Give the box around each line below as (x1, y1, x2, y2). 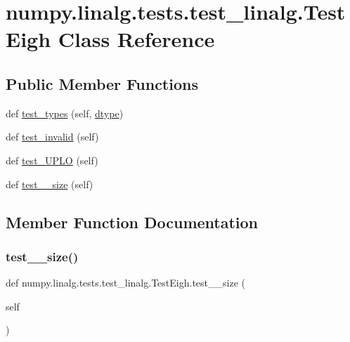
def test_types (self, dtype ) (6, 105, 124, 120)
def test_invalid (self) (6, 129, 99, 144)
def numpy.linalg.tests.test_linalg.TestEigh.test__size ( (6, 275, 245, 290)
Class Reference (58, 25, 215, 53)
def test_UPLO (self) (6, 152, 98, 167)
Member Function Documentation (6, 211, 259, 232)
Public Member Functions (6, 72, 198, 94)
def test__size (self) (6, 176, 93, 191)
